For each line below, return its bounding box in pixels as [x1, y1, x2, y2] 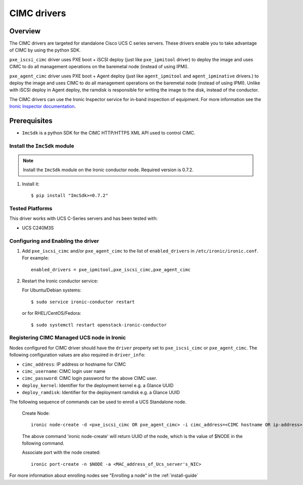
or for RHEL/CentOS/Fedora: [22, 310, 81, 316]
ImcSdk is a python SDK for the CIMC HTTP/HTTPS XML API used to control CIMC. [22, 130, 195, 136]
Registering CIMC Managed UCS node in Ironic [9, 334, 126, 341]
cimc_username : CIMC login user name [22, 368, 106, 374]
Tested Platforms [9, 205, 53, 212]
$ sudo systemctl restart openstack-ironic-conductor [31, 322, 167, 328]
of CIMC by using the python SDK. [9, 47, 81, 53]
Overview [9, 27, 41, 35]
